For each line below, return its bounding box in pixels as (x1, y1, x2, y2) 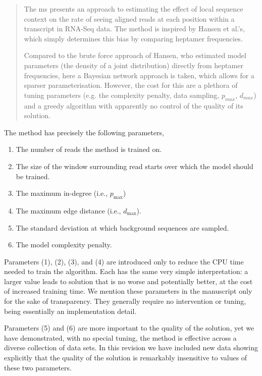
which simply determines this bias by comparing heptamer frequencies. (24, 33, 243, 43)
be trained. (16, 171, 50, 181)
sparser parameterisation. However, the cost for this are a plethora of (24, 80, 238, 90)
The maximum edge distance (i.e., (16, 205, 121, 216)
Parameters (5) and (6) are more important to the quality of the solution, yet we (4, 323, 254, 333)
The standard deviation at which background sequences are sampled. (16, 222, 229, 233)
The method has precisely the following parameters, (4, 127, 164, 137)
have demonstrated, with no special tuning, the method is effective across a (4, 332, 237, 343)
